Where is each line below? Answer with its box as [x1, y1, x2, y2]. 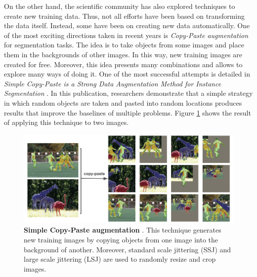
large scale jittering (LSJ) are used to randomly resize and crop [24, 254, 216, 264]
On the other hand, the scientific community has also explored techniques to [4, 1, 235, 11]
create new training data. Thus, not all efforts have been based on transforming [4, 10, 245, 21]
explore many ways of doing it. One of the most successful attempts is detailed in [4, 69, 250, 79]
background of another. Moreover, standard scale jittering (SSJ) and [24, 244, 231, 254]
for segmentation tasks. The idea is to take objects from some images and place [4, 40, 244, 50]
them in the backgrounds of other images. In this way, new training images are [4, 49, 242, 59]
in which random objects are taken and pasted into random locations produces [4, 97, 242, 108]
